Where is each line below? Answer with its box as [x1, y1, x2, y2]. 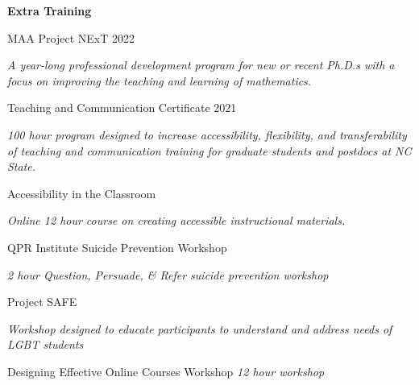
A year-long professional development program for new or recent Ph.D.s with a [7, 56, 395, 73]
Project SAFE [7, 293, 77, 310]
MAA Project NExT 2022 [7, 29, 135, 46]
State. [7, 158, 36, 175]
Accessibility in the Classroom [7, 184, 156, 201]
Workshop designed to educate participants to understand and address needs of [7, 320, 392, 337]
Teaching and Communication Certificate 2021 [7, 99, 237, 116]
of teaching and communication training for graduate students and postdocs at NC [7, 142, 412, 159]
